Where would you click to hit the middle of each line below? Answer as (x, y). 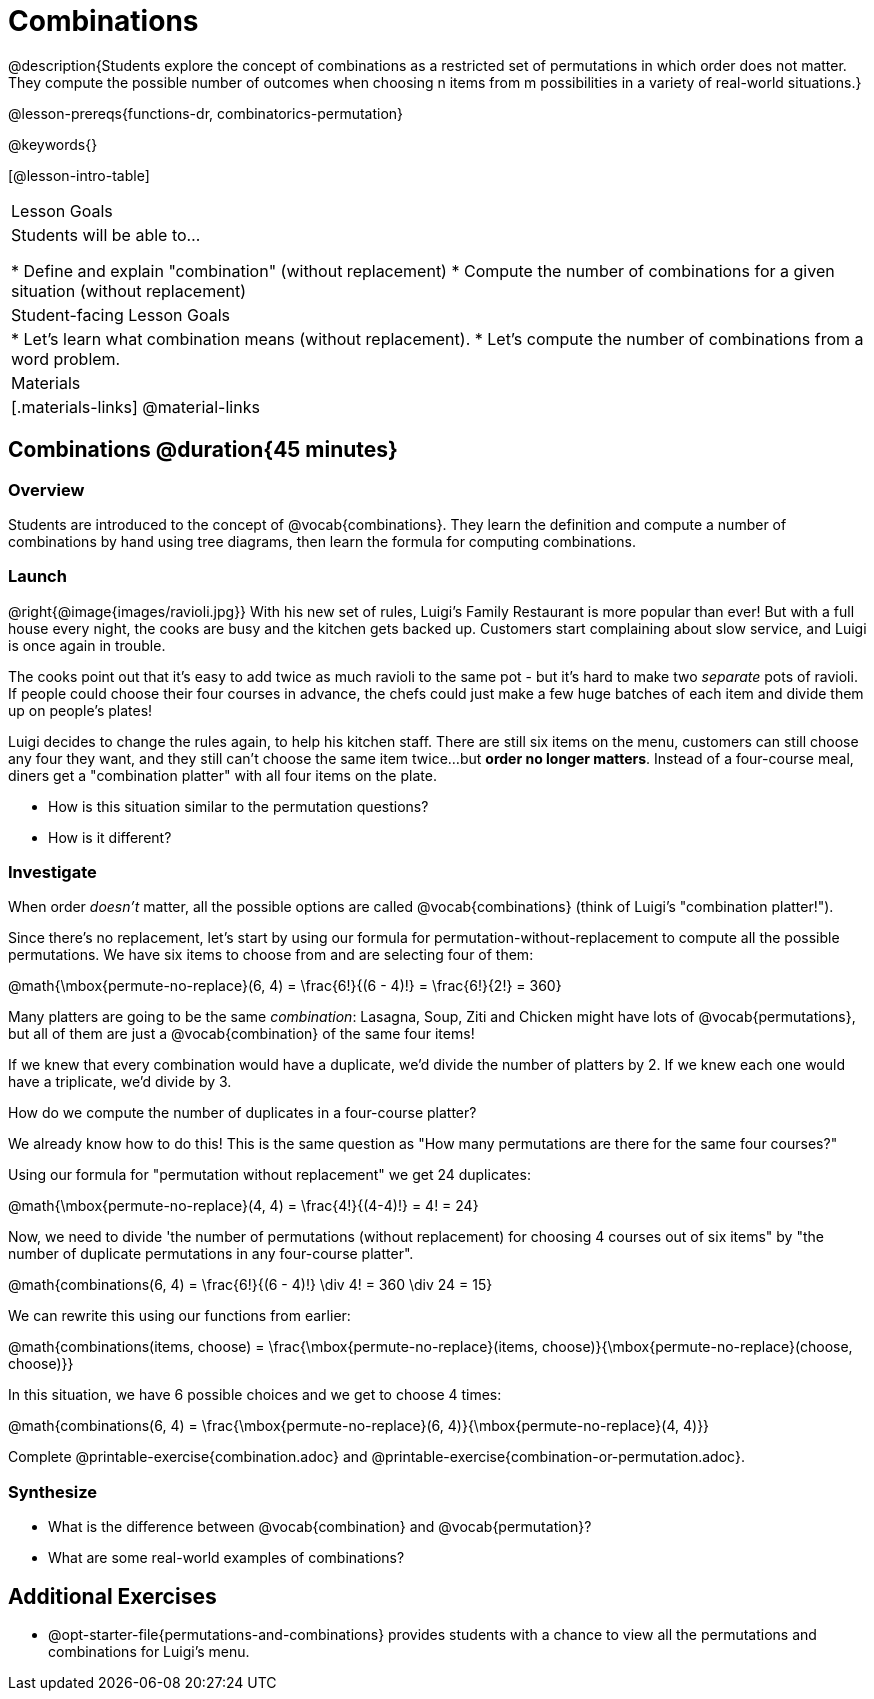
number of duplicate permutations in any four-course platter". (211, 1254)
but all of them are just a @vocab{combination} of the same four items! (241, 1034)
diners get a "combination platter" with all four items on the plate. (222, 775)
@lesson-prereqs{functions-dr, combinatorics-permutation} (206, 113)
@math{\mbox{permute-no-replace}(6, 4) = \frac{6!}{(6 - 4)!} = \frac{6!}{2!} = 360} (285, 986)
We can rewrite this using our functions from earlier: (179, 1316)
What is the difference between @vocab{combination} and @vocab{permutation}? (320, 1527)
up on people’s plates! (80, 710)
